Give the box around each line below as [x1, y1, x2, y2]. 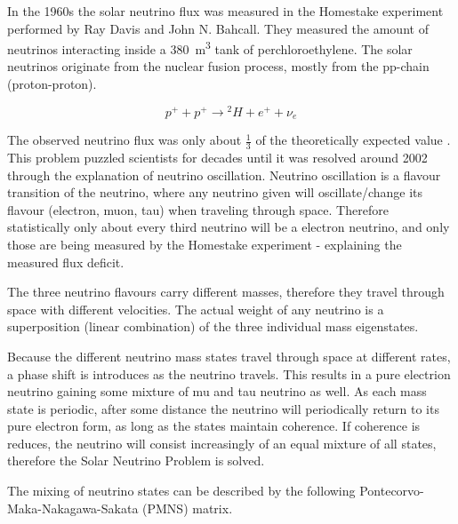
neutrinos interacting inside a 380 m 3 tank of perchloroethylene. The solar [7, 37, 413, 58]
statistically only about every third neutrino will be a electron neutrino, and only [7, 218, 450, 236]
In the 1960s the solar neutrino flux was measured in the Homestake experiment [7, 2, 444, 20]
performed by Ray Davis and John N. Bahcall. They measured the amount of [7, 19, 429, 37]
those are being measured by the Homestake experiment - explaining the [7, 234, 402, 253]
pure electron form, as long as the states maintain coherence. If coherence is [7, 417, 421, 435]
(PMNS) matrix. [142, 498, 233, 517]
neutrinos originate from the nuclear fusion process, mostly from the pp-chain [7, 57, 430, 75]
